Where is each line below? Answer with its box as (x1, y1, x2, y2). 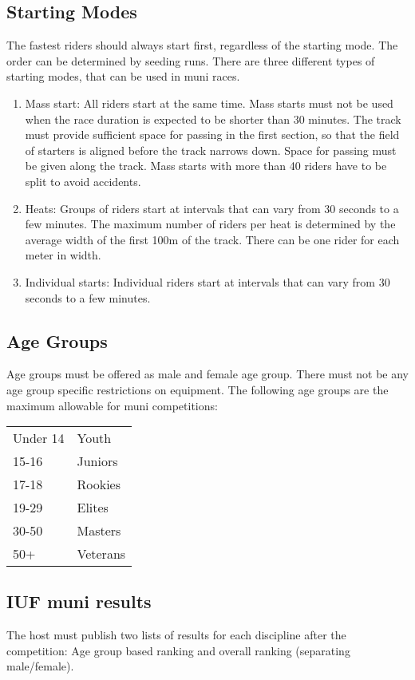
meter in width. (25, 247, 101, 263)
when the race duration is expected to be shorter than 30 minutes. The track (25, 110, 401, 127)
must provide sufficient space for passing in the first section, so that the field (25, 126, 400, 143)
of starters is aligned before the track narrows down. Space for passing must (25, 141, 397, 158)
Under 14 (13, 429, 65, 448)
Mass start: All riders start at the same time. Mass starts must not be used (25, 94, 393, 111)
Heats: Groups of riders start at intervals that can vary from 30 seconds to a (25, 200, 399, 216)
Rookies (77, 475, 121, 494)
